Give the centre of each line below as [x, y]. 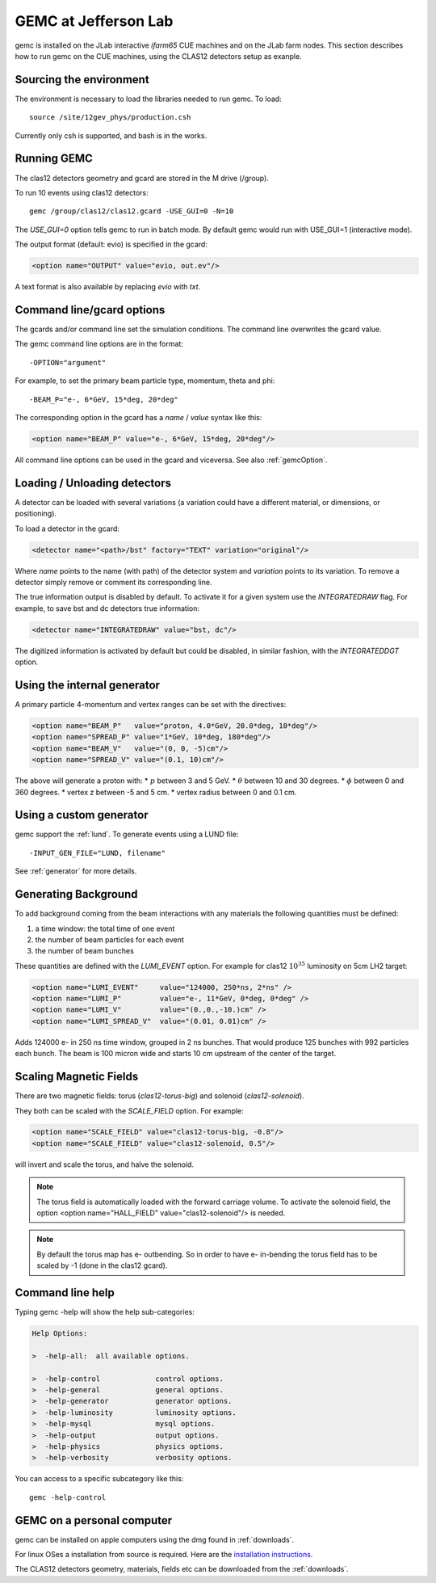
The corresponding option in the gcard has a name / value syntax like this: [138, 417]
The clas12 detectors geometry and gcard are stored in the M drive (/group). [142, 178]
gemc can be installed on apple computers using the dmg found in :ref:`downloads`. [155, 1539]
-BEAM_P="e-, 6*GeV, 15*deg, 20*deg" [104, 399]
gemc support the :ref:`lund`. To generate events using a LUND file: [127, 834]
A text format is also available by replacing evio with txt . [108, 287]
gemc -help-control [68, 1497]
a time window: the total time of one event [105, 928]
